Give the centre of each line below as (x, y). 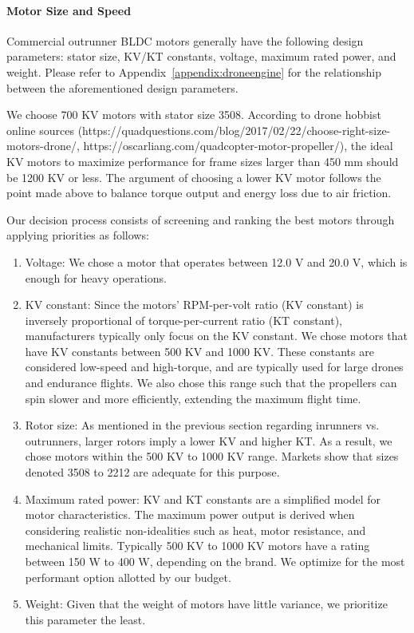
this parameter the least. (85, 619)
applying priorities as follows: (78, 235)
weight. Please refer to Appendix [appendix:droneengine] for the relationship (194, 71)
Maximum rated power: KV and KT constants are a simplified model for (203, 498)
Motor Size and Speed (69, 10)
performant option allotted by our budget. (128, 577)
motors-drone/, (43, 146)
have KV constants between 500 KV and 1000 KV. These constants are (199, 351)
